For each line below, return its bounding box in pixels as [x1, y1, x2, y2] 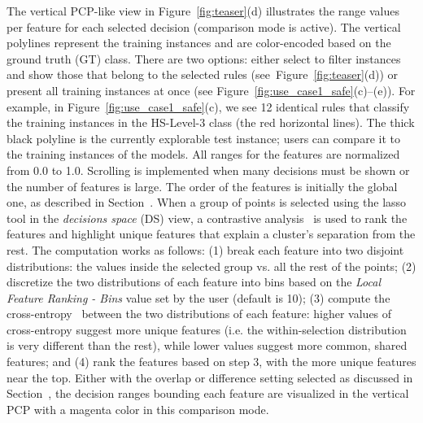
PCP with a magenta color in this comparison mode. [7, 400, 269, 417]
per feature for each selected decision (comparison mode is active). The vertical [7, 18, 401, 35]
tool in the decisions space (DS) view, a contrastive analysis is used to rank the [7, 209, 408, 226]
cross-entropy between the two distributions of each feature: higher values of [7, 305, 392, 322]
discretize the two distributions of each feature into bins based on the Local [7, 273, 382, 290]
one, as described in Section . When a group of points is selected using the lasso [7, 194, 407, 211]
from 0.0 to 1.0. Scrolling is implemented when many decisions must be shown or [7, 161, 410, 178]
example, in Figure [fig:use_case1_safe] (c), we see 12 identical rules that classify [7, 98, 410, 115]
